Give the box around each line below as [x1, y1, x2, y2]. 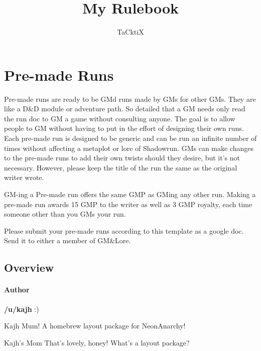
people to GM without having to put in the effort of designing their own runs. [4, 123, 244, 133]
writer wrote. [4, 172, 44, 183]
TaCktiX [117, 27, 144, 37]
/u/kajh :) [4, 303, 39, 314]
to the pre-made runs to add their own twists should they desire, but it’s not [4, 152, 240, 163]
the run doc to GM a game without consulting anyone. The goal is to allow [4, 113, 235, 123]
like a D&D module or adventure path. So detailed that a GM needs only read [4, 103, 245, 114]
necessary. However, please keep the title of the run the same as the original [4, 162, 237, 172]
